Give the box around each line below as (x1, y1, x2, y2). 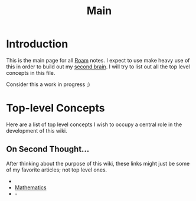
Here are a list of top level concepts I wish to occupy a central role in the (6, 121, 182, 128)
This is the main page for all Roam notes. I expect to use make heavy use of (6, 57, 190, 64)
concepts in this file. (6, 69, 55, 76)
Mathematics (14, 184, 47, 191)
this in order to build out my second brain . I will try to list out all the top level (6, 63, 190, 70)
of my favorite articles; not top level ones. (6, 166, 107, 173)
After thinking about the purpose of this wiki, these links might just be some (6, 160, 190, 167)
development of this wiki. (6, 127, 67, 134)
